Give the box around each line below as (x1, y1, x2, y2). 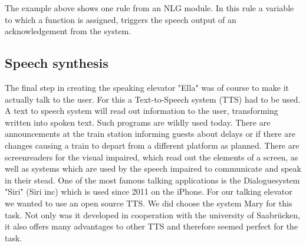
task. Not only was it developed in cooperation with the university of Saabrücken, (5, 208, 300, 221)
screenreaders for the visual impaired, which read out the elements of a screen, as (5, 150, 298, 163)
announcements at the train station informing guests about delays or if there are (5, 127, 295, 140)
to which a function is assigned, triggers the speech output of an (5, 13, 236, 25)
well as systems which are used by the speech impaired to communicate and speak (5, 162, 301, 175)
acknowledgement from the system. (5, 25, 131, 37)
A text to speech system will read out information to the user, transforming (5, 104, 278, 117)
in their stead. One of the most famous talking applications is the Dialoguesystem (5, 173, 300, 186)
